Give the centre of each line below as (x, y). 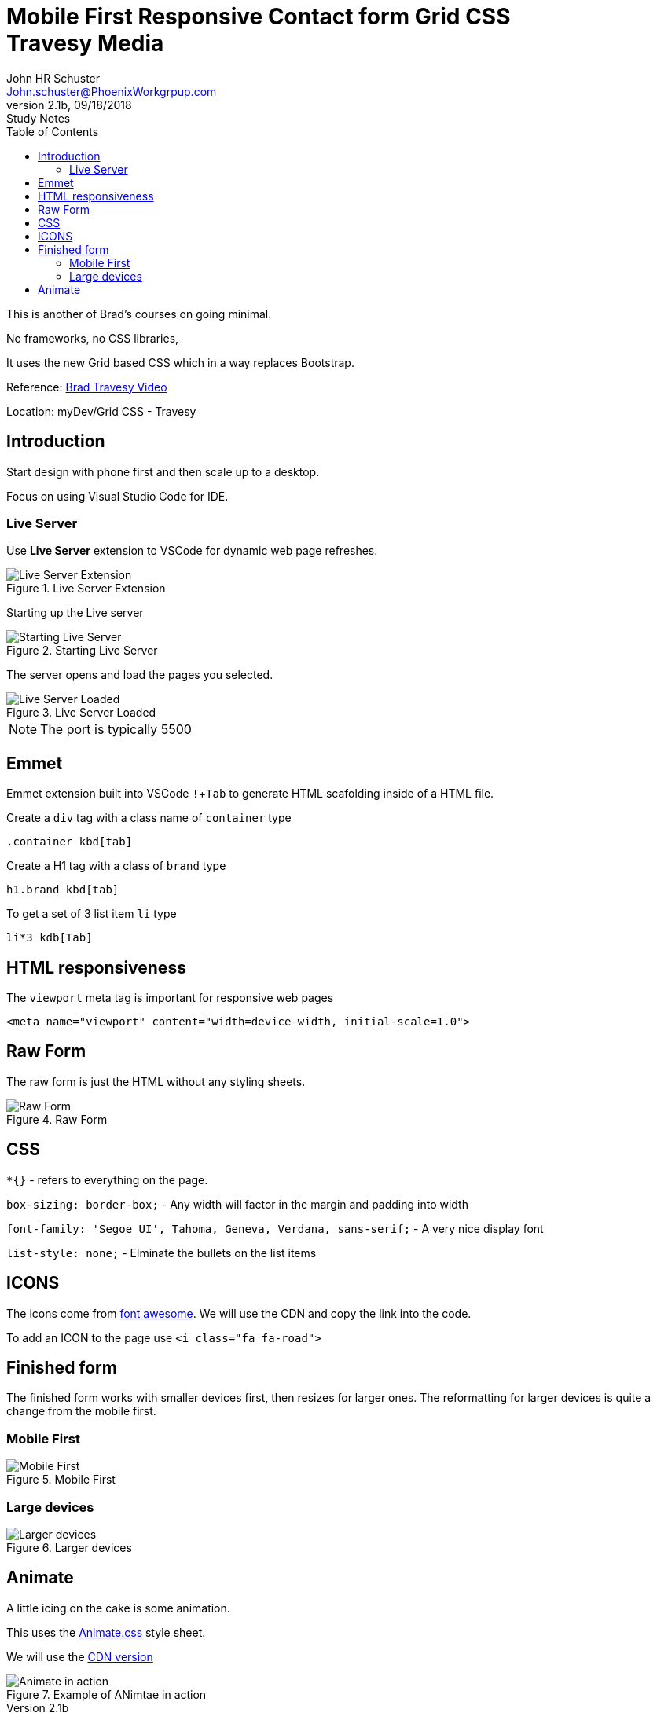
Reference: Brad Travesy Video (87, 387)
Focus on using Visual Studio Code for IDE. (117, 496)
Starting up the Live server (75, 613)
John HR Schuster (53, 78)
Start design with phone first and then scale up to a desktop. (163, 471)
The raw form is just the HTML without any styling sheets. (156, 1081)
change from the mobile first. (81, 1411)
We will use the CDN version (80, 1656)
